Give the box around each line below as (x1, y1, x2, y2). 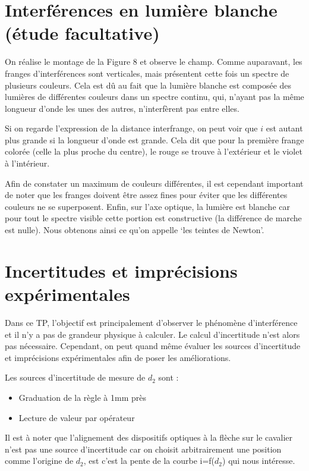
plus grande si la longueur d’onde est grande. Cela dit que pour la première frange (5, 133, 304, 146)
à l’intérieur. (5, 157, 50, 169)
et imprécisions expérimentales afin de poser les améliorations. (5, 351, 231, 363)
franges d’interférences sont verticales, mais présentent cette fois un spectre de (5, 67, 289, 79)
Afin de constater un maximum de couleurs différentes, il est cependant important (5, 177, 304, 189)
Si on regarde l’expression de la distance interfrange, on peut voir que (5, 122, 258, 134)
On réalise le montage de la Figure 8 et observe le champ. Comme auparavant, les (5, 55, 302, 68)
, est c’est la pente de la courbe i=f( (83, 454, 215, 467)
